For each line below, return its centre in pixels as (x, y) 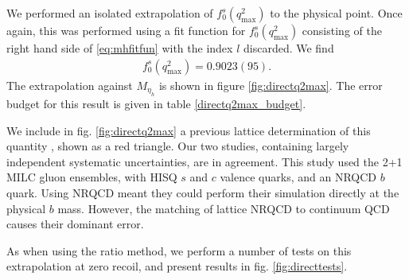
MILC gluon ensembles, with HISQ (92, 177)
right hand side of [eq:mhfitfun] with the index (120, 48)
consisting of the (342, 30)
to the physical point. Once (336, 13)
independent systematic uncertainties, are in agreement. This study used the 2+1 (204, 161)
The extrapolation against (70, 85)
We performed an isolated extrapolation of (110, 13)
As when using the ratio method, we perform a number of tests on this (179, 250)
